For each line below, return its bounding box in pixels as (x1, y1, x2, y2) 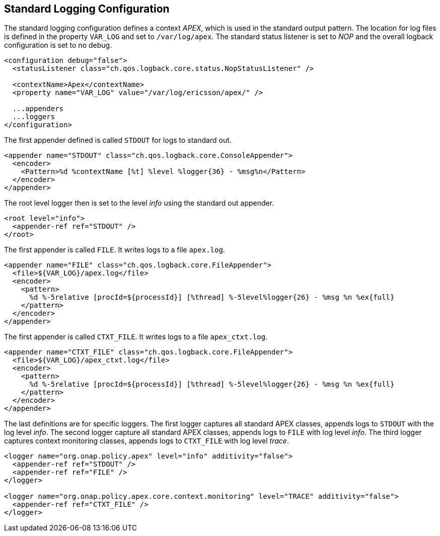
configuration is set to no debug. (4, 41, 112, 50)
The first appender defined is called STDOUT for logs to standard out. (4, 136, 232, 145)
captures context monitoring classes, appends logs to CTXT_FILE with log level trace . (4, 436, 289, 445)
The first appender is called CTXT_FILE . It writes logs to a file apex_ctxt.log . (4, 332, 268, 341)
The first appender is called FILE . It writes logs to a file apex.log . (4, 245, 225, 254)
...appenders (12, 105, 64, 113)
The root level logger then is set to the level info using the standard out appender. (4, 199, 274, 208)
